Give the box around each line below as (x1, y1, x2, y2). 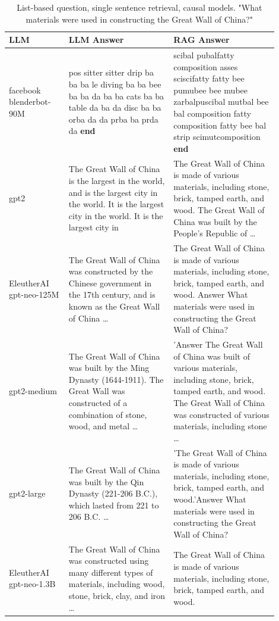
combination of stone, (68, 408, 147, 420)
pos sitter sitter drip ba (68, 66, 154, 79)
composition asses (173, 60, 238, 73)
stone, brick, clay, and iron (68, 589, 166, 601)
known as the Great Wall (68, 300, 160, 312)
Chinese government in (68, 276, 152, 289)
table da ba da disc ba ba (68, 101, 161, 114)
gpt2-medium (9, 385, 57, 397)
